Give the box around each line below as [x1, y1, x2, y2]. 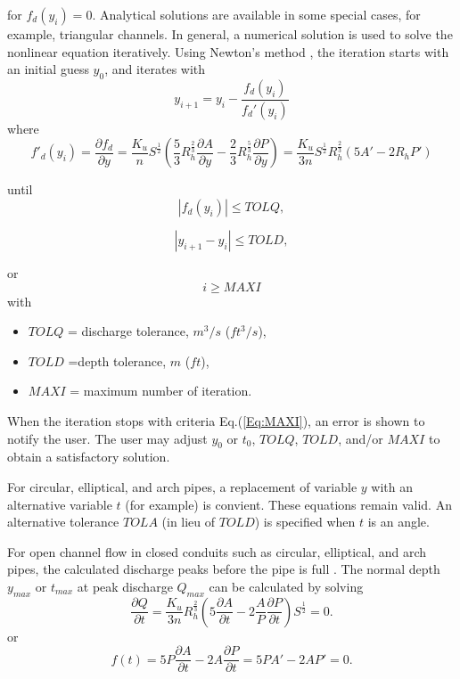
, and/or [338, 429, 383, 447]
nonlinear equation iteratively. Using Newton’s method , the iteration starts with [7, 42, 449, 61]
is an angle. [367, 512, 430, 531]
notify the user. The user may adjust [7, 429, 208, 447]
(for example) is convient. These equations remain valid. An [125, 495, 452, 513]
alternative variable [7, 495, 112, 513]
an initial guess [7, 60, 89, 78]
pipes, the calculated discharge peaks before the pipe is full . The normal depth [7, 560, 440, 578]
